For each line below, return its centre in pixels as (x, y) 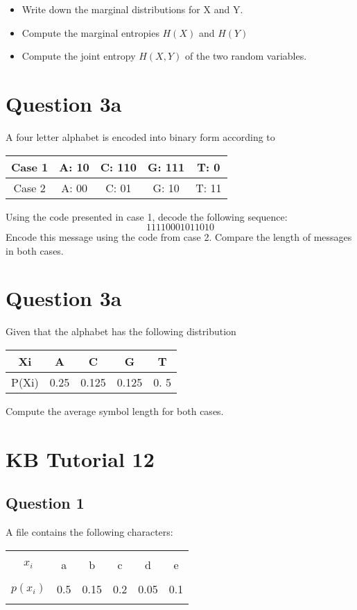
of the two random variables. (246, 56)
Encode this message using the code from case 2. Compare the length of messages (179, 237)
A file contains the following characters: (89, 532)
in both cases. (35, 250)
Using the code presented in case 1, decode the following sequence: (147, 216)
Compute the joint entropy (79, 56)
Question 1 (45, 503)
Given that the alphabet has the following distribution (121, 331)
